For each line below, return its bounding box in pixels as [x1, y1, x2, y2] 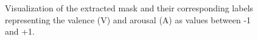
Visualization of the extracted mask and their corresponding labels [5, 2, 254, 14]
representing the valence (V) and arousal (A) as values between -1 [5, 13, 251, 26]
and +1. [5, 25, 35, 38]
